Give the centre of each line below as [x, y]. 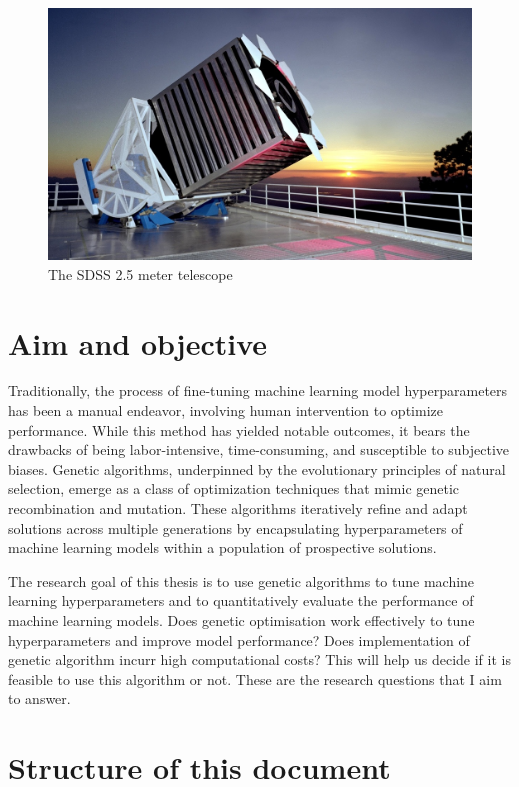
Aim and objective [138, 342]
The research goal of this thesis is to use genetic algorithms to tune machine [241, 580]
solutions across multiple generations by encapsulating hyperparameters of [235, 527]
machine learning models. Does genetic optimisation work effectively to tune [241, 620]
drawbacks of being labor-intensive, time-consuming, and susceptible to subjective [259, 449]
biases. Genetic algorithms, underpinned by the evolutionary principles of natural [257, 468]
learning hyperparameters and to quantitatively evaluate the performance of [241, 600]
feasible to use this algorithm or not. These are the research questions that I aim [255, 678]
